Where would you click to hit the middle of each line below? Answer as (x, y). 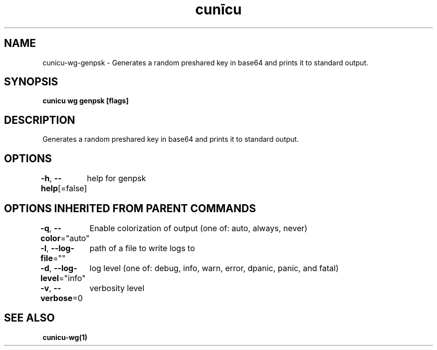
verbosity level (117, 288)
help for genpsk (116, 178)
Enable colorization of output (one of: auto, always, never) (199, 228)
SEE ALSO (29, 318)
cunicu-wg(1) (65, 337)
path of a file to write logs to (142, 248)
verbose (57, 298)
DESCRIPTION (40, 120)
